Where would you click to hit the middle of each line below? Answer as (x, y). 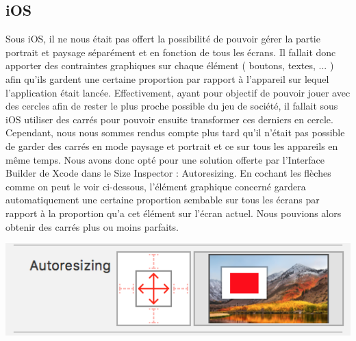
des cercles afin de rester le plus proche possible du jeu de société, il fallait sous (172, 106)
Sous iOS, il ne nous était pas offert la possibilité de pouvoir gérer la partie (163, 39)
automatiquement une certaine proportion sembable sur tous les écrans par (163, 200)
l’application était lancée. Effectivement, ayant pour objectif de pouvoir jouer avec (178, 92)
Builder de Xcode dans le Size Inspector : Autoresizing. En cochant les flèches (168, 173)
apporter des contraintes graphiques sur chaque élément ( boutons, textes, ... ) (170, 65)
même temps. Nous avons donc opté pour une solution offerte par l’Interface (165, 159)
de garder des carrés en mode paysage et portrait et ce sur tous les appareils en (172, 146)
